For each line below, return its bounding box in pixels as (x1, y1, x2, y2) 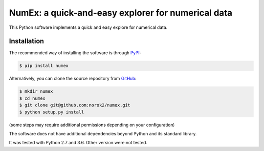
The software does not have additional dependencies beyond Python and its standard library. (9, 130, 197, 136)
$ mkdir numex (19, 88, 53, 94)
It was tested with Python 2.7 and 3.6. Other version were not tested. (9, 140, 148, 146)
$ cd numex (19, 95, 45, 101)
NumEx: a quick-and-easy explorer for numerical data (9, 7, 233, 18)
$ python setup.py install (19, 109, 84, 115)
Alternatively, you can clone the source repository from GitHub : (9, 76, 137, 82)
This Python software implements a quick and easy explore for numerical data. (9, 24, 168, 30)
